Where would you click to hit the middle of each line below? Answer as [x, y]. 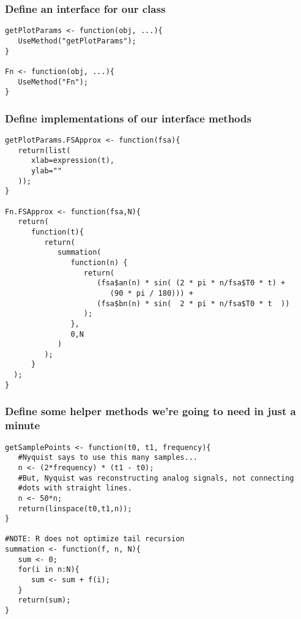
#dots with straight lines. [75, 488]
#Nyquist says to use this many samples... [108, 458]
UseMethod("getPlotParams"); [77, 41]
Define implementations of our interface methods [128, 118]
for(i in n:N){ [49, 570]
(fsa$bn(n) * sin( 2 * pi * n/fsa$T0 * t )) [193, 303]
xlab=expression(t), [72, 161]
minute [23, 425]
